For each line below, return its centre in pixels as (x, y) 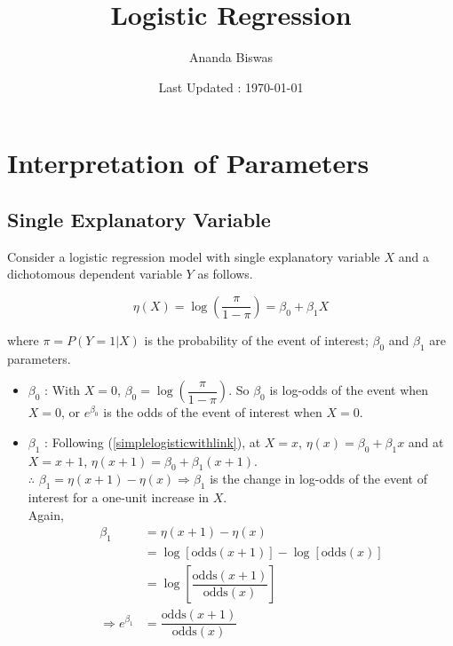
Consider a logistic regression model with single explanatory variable (194, 256)
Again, (46, 514)
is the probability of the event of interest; (256, 339)
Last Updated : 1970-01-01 (231, 87)
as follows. (225, 274)
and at (426, 441)
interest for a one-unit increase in (119, 497)
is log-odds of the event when (349, 390)
